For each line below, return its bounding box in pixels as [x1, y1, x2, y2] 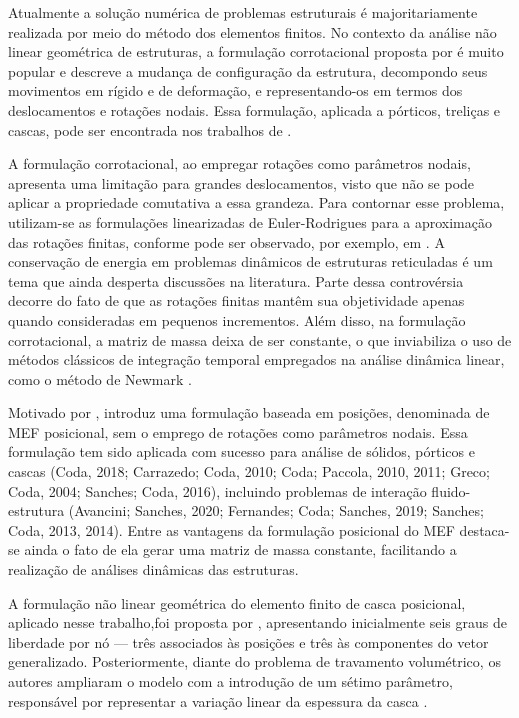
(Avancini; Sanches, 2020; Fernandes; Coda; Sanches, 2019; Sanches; [68, 500, 484, 521]
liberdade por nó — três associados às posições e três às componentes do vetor [8, 631, 489, 652]
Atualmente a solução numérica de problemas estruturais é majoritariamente [8, 2, 478, 22]
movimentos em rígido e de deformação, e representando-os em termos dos [8, 80, 463, 101]
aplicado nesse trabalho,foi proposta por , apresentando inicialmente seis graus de [8, 612, 507, 633]
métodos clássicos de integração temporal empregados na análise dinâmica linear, [8, 349, 505, 370]
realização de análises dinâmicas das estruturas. [8, 559, 299, 580]
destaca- [459, 519, 510, 540]
